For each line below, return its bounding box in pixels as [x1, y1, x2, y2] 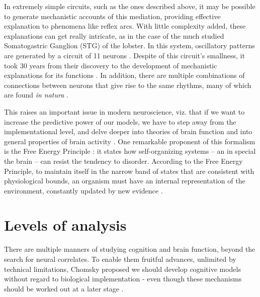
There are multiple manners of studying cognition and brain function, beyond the [4, 244, 255, 254]
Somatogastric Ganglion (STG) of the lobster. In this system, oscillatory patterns [4, 40, 255, 51]
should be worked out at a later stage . [4, 283, 124, 293]
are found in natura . [4, 89, 68, 100]
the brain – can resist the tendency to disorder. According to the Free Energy [4, 155, 243, 166]
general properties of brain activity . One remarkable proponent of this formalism [4, 136, 255, 146]
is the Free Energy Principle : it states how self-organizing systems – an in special [4, 146, 256, 156]
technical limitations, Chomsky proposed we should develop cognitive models [4, 263, 241, 274]
